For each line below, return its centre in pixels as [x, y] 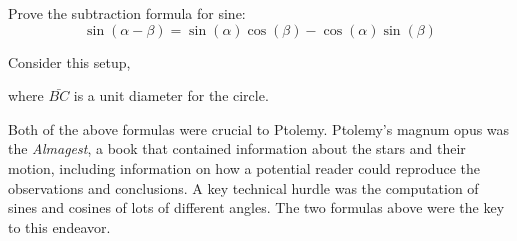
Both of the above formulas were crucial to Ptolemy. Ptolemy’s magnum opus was [259, 128]
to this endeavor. [59, 226]
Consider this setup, [69, 61]
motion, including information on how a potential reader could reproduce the [244, 167]
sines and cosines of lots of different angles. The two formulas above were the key [256, 207]
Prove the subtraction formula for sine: [127, 13]
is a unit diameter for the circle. [171, 95]
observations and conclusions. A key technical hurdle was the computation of [243, 187]
